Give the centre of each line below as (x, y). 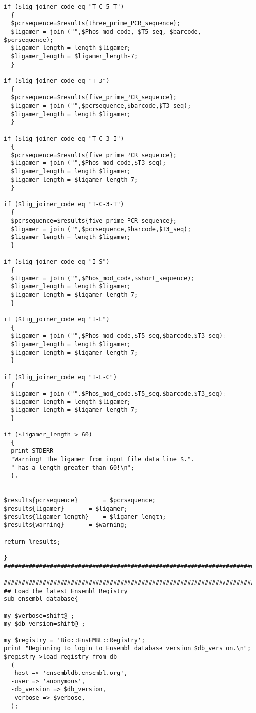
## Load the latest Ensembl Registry (66, 591)
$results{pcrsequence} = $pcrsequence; (80, 500)
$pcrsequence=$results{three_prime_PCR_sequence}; (96, 23)
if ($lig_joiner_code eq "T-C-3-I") (64, 139)
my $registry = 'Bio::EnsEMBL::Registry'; (75, 640)
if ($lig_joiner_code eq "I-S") (57, 262)
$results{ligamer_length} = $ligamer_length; (85, 517)
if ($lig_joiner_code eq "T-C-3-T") (64, 204)
